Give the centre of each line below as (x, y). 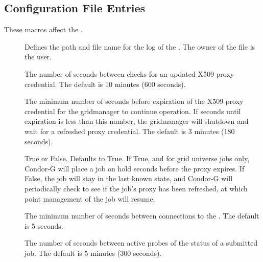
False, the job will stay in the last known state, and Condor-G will (129, 178)
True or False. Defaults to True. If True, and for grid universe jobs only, (137, 158)
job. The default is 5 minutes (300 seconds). (93, 253)
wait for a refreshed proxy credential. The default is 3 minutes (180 (130, 131)
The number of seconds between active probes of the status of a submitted (141, 243)
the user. (38, 57)
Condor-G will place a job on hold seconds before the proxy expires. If (135, 168)
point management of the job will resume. (90, 198)
